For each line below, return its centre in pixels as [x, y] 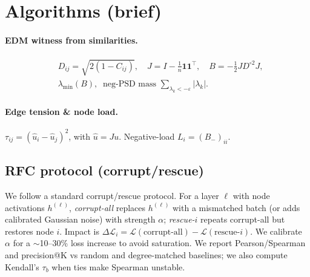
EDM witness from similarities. [71, 40]
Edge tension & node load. [61, 112]
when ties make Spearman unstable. [118, 266]
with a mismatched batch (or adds [236, 207]
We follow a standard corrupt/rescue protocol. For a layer [112, 196]
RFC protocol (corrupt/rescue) [104, 170]
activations [25, 207]
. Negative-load [147, 136]
